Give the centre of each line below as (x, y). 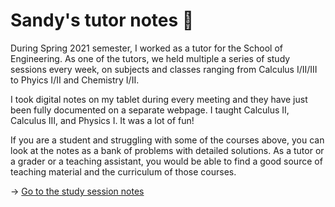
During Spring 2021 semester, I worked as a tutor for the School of (147, 48)
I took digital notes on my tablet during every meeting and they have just (159, 99)
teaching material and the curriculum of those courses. (123, 171)
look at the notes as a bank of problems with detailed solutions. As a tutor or (167, 150)
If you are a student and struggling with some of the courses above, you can (167, 140)
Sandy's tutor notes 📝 (102, 20)
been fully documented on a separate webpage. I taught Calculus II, (150, 110)
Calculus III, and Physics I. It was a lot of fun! (102, 120)
